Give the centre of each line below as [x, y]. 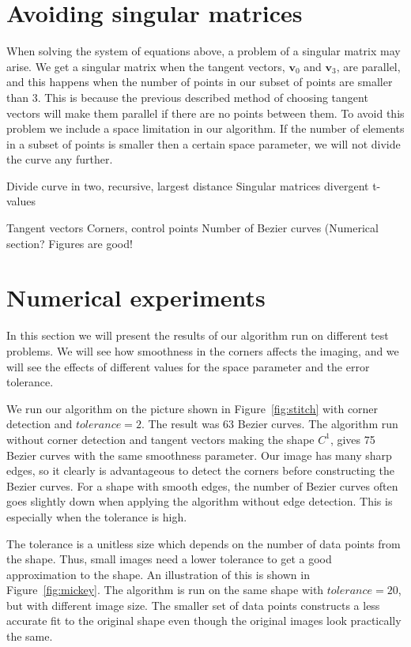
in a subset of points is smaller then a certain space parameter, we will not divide [204, 143]
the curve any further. [60, 159]
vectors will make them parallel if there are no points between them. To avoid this [205, 113]
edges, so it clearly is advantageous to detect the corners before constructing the [200, 470]
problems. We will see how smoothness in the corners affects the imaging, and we [203, 350]
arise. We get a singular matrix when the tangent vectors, [146, 66]
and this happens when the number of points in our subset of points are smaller [200, 82]
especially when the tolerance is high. [97, 516]
